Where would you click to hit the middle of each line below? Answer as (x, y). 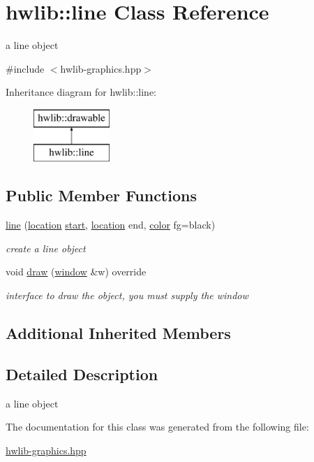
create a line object (46, 248)
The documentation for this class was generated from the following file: (157, 427)
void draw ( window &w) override (76, 272)
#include (25, 68)
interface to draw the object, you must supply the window (127, 295)
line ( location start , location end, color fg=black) (111, 225)
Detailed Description (82, 374)
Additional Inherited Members (118, 333)
